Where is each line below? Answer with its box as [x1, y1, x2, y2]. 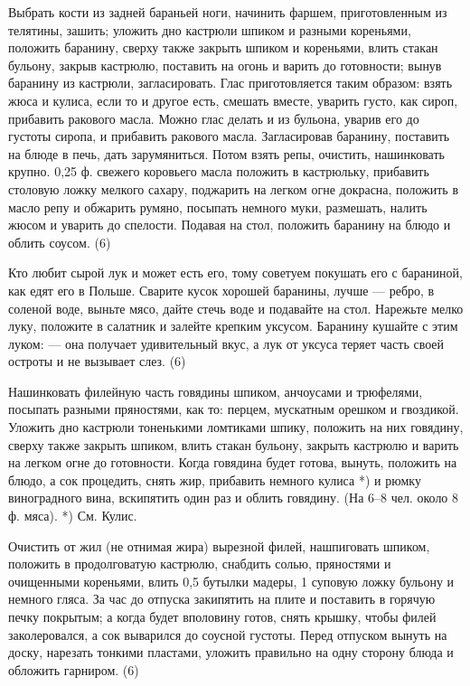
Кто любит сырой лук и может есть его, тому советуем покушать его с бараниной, [8, 263, 463, 282]
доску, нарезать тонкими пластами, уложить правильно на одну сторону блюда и [8, 643, 454, 662]
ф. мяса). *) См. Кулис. [8, 506, 137, 525]
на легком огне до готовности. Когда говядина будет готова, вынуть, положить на [8, 453, 457, 472]
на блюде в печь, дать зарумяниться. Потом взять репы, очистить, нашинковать [8, 144, 445, 163]
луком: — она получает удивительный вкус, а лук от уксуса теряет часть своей [8, 334, 445, 352]
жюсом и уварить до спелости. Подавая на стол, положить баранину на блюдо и [8, 215, 451, 234]
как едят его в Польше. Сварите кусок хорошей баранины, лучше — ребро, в [8, 280, 435, 299]
